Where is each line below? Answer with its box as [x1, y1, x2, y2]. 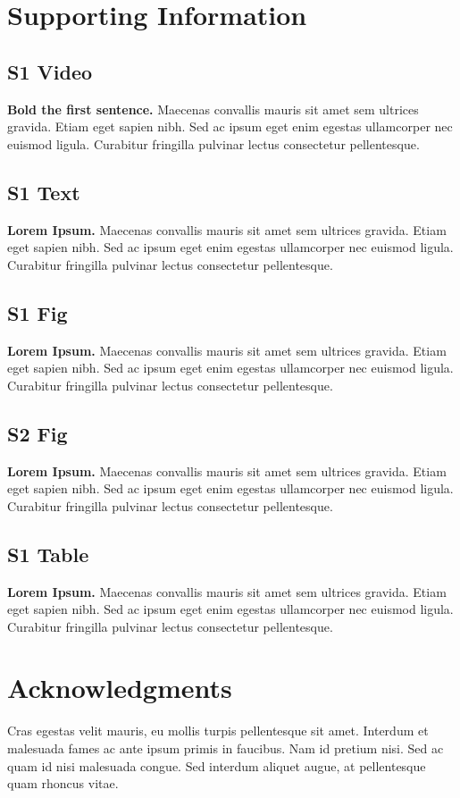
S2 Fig [7, 419, 68, 447]
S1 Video [7, 57, 93, 85]
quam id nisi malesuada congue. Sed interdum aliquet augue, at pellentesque [7, 756, 426, 775]
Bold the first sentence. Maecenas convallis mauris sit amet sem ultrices [7, 99, 419, 118]
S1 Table [7, 540, 89, 567]
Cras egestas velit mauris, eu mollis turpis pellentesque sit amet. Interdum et [7, 721, 429, 740]
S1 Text [7, 178, 80, 206]
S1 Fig [7, 298, 68, 326]
